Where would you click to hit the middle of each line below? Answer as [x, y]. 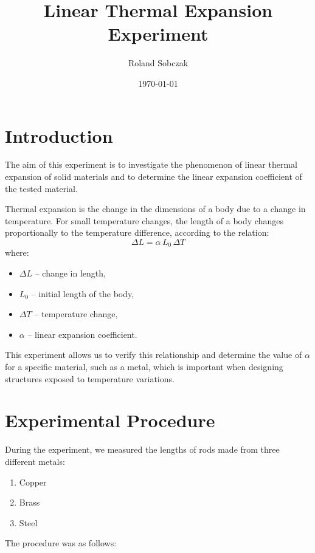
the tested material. [41, 188]
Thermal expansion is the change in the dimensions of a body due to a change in [155, 209]
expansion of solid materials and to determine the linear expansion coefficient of [154, 177]
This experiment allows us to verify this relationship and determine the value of [154, 355]
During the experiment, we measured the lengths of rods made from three [142, 449]
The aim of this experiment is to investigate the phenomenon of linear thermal [151, 164]
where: [17, 252]
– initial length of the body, [83, 293]
